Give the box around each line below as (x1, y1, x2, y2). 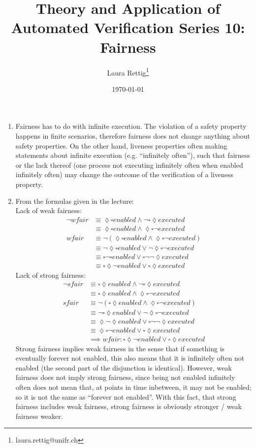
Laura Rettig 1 (107, 66, 149, 77)
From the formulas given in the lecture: (15, 195, 134, 206)
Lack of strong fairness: (15, 269, 86, 280)
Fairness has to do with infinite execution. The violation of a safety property (15, 121, 247, 131)
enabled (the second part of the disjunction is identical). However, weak (15, 362, 232, 373)
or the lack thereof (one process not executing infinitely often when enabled (15, 159, 243, 170)
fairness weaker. (15, 411, 63, 421)
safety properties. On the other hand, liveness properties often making (15, 140, 227, 150)
